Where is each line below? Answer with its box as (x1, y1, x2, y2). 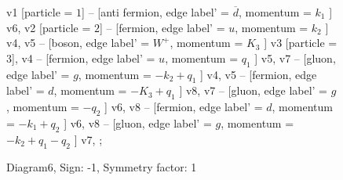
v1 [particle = (6, 4, 73, 20)
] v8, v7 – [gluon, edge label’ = (179, 82, 328, 99)
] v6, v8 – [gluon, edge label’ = (64, 114, 212, 131)
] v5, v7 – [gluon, (254, 49, 336, 66)
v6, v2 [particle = (6, 19, 91, 35)
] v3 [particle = (264, 34, 338, 51)
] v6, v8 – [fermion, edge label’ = (104, 99, 263, 115)
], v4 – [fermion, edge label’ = (12, 49, 155, 66)
